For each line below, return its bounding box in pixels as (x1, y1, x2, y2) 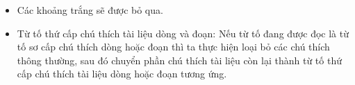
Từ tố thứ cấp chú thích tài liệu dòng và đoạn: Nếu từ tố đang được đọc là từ (17, 26, 349, 40)
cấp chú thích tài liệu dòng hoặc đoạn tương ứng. (17, 66, 227, 81)
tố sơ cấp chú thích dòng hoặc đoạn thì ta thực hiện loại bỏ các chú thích (17, 39, 330, 54)
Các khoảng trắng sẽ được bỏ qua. (17, 3, 163, 17)
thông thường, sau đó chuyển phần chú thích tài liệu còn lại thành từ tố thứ (17, 53, 342, 67)
